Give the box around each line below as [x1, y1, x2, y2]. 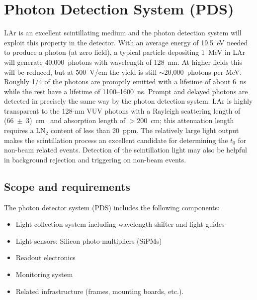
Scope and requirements [4, 178, 130, 194]
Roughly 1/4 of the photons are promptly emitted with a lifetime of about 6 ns [4, 76, 247, 87]
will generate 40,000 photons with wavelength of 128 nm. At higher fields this [4, 56, 243, 67]
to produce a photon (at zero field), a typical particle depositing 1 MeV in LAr [4, 47, 246, 57]
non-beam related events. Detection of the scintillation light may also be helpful [4, 145, 247, 155]
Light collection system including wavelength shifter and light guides [15, 219, 225, 229]
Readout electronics [15, 252, 76, 263]
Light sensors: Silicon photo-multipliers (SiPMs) [15, 235, 162, 246]
